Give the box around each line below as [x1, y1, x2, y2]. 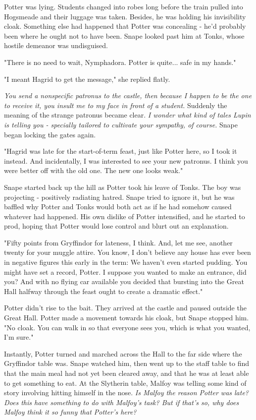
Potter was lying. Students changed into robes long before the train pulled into [4, 1, 243, 11]
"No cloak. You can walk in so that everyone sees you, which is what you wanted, [4, 322, 251, 332]
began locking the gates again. [4, 129, 96, 139]
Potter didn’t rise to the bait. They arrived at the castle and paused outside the [4, 302, 247, 313]
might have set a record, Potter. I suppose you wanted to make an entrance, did [4, 266, 247, 277]
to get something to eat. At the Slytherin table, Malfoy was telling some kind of [4, 377, 247, 388]
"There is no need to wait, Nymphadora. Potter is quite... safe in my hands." [4, 57, 236, 67]
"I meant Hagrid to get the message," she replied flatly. [4, 73, 170, 84]
